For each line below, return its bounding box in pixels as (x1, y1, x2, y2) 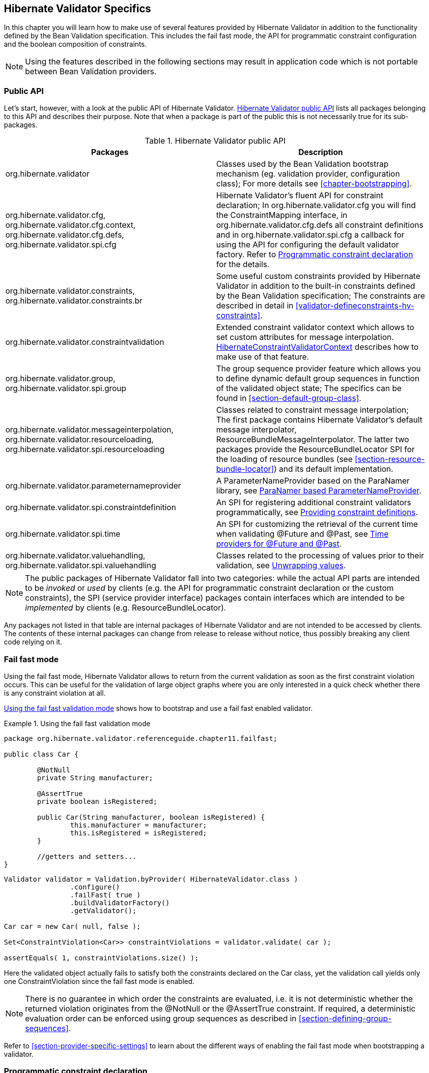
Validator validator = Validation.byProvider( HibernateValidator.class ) (4, 875, 298, 883)
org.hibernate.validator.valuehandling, (5, 551, 145, 561)
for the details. (216, 259, 270, 270)
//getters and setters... (37, 852, 137, 860)
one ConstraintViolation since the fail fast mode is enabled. (4, 977, 195, 985)
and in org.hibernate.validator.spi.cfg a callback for (216, 230, 404, 240)
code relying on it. (4, 638, 62, 646)
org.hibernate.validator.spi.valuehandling (5, 560, 156, 571)
